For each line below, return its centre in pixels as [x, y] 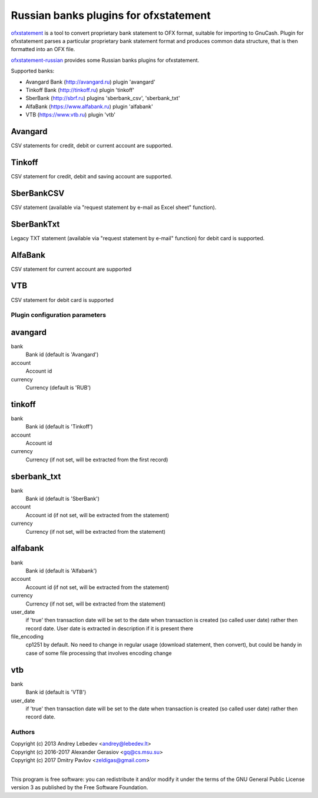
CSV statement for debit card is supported [62, 300]
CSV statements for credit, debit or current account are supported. [92, 145]
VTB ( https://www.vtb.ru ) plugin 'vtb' [71, 115]
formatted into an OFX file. [43, 49]
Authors [23, 732]
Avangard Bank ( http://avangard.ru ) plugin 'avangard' [90, 82]
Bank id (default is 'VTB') [56, 692]
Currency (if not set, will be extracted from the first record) [97, 460]
